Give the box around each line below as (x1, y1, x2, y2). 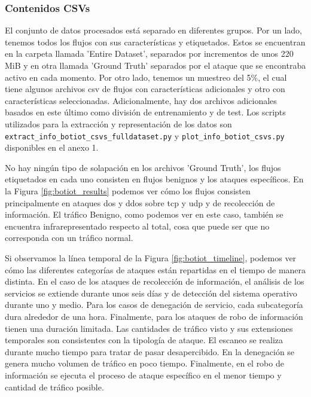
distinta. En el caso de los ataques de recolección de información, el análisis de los (5, 275, 304, 288)
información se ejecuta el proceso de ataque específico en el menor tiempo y (5, 368, 282, 381)
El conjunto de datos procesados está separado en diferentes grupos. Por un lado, (5, 24, 302, 36)
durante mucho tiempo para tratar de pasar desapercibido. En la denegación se (5, 345, 295, 358)
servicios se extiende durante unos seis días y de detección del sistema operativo (5, 286, 297, 299)
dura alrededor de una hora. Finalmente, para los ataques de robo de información (5, 310, 303, 322)
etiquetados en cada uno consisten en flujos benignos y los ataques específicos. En (5, 173, 304, 185)
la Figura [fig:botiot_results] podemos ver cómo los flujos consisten (5, 185, 251, 197)
